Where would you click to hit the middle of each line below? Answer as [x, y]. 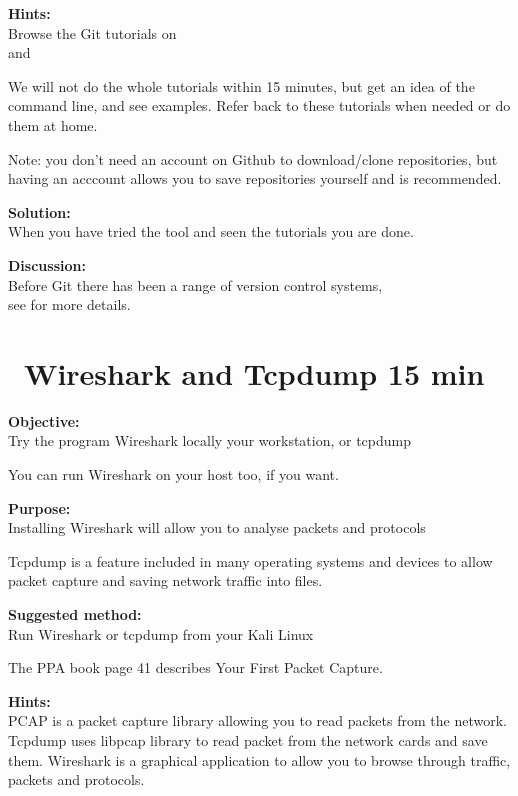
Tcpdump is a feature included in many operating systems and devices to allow [250, 560]
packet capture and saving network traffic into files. [165, 580]
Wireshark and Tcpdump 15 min [254, 372]
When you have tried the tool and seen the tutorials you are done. [211, 231]
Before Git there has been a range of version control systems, [195, 284]
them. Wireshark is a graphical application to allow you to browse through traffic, [259, 759]
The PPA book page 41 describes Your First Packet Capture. [195, 667]
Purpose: [39, 507]
